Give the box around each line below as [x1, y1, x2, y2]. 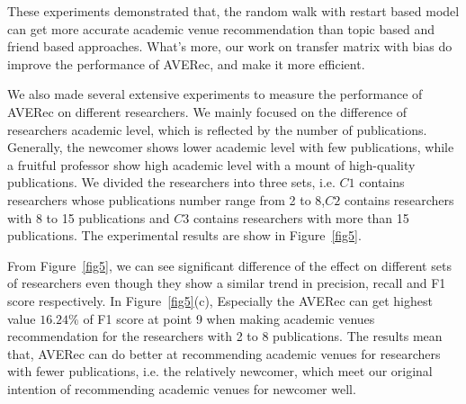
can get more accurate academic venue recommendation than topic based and [7, 19, 435, 38]
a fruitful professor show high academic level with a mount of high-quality [7, 155, 416, 174]
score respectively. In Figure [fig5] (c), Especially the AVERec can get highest [7, 291, 433, 310]
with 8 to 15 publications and [7, 208, 170, 227]
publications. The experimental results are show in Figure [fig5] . [7, 226, 362, 245]
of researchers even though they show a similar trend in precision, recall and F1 [7, 274, 446, 292]
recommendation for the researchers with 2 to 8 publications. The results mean [7, 327, 443, 346]
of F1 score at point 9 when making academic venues [83, 309, 375, 328]
